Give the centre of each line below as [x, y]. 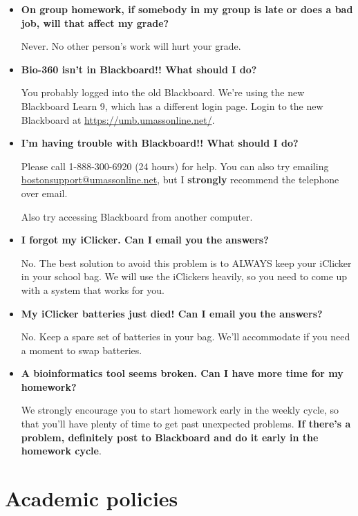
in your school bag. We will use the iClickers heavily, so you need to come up [184, 276]
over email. [44, 193]
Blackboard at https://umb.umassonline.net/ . [118, 119]
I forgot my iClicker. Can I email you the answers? [145, 240]
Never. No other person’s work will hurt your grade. [131, 46]
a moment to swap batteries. [82, 350]
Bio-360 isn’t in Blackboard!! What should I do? [139, 69]
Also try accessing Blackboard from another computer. [137, 216]
